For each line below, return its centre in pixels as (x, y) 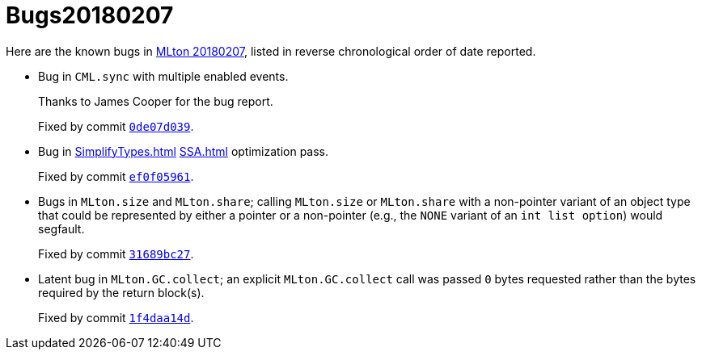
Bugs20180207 (90, 15)
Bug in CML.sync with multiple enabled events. (163, 76)
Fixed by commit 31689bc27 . (116, 253)
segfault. (61, 228)
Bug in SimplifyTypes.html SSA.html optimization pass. (184, 151)
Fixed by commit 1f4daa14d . (116, 317)
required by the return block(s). (121, 292)
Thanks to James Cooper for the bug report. (156, 101)
